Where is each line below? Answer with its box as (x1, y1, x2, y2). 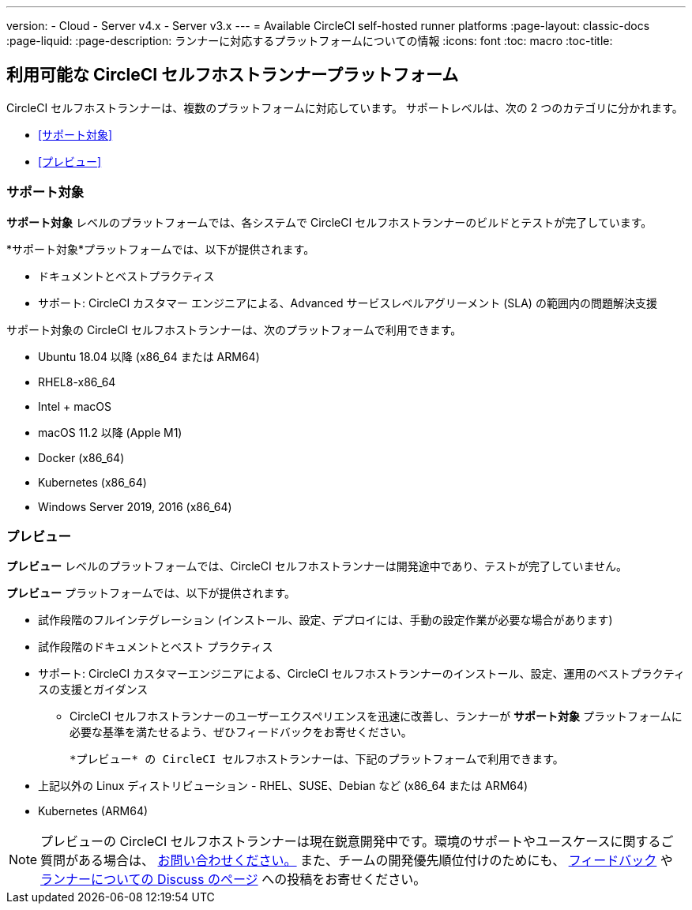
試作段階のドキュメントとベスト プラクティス (38, 640, 273, 654)
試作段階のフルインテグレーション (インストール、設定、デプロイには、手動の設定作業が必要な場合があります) (38, 613, 613, 627)
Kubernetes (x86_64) (38, 475, 147, 489)
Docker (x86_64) (38, 450, 125, 464)
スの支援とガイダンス (38, 682, 149, 697)
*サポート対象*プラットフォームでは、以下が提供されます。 (6, 242, 315, 256)
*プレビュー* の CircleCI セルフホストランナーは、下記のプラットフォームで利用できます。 (70, 753, 564, 766)
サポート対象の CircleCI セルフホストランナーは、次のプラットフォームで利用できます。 (6, 322, 462, 337)
